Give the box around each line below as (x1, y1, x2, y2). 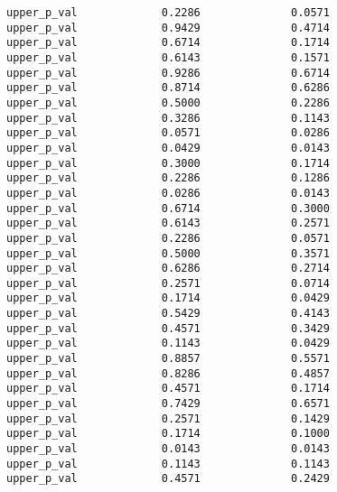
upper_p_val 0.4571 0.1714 (6, 382, 330, 395)
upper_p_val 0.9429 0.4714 (6, 21, 330, 34)
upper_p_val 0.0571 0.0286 (6, 126, 330, 140)
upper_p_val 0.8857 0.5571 (6, 352, 330, 366)
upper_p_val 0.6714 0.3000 (6, 201, 330, 215)
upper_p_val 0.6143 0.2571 (6, 217, 330, 230)
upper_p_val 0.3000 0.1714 (6, 156, 330, 170)
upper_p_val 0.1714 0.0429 (6, 292, 330, 305)
